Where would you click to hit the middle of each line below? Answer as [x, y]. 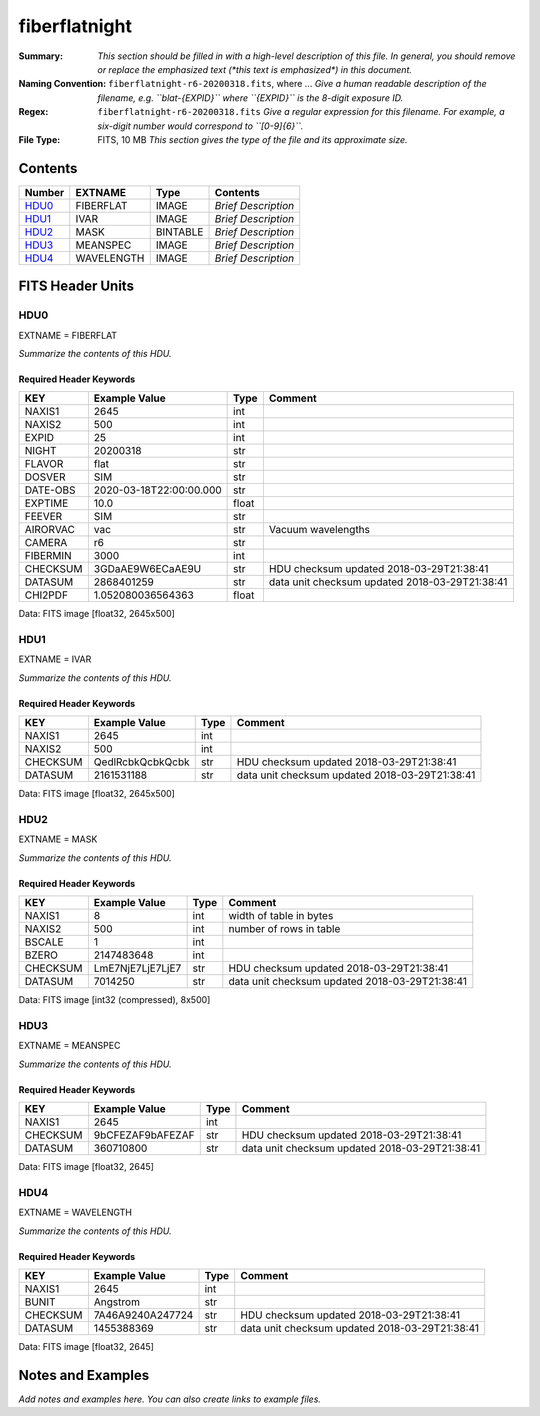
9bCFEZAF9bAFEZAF [144, 1135]
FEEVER [43, 517]
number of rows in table [284, 929]
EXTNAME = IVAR [55, 659]
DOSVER [45, 477]
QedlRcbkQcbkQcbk [141, 762]
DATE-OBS [50, 490]
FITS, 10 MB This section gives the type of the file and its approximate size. [253, 139]
